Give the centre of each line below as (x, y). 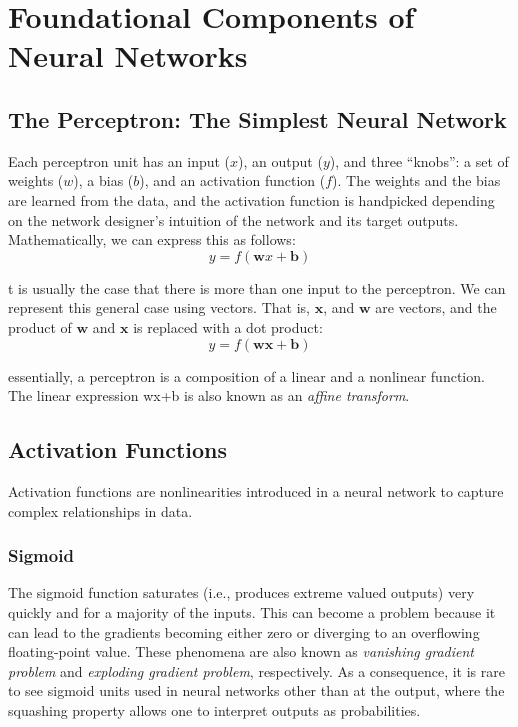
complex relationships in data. (100, 510)
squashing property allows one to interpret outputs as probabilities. (214, 709)
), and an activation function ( (232, 180)
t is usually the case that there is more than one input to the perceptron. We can (257, 287)
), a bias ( (103, 180)
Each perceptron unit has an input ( (119, 160)
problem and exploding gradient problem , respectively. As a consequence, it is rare (256, 670)
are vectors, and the (436, 307)
